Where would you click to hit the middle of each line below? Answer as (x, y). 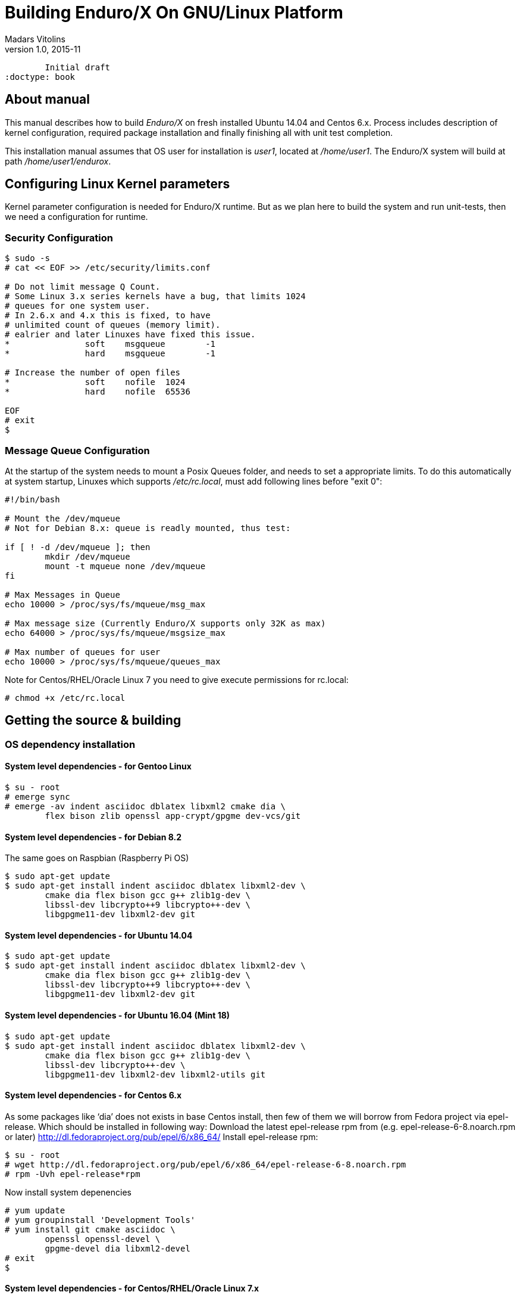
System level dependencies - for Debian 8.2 (93, 837)
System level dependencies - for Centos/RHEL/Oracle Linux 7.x (132, 1288)
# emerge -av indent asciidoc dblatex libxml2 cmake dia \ (145, 806)
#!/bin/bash (32, 499)
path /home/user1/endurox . (58, 161)
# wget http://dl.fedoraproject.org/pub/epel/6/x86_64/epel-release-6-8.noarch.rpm (206, 1164)
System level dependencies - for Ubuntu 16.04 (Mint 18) (118, 1016)
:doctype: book (40, 77)
